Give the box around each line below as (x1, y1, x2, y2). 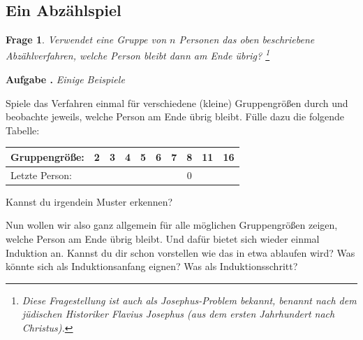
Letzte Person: (10, 167, 72, 182)
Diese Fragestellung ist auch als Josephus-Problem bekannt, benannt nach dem (22, 292, 357, 307)
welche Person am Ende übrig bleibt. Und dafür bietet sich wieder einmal (6, 232, 320, 246)
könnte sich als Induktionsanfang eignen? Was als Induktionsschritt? (6, 259, 298, 274)
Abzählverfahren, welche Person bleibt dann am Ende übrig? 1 (6, 46, 270, 63)
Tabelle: (6, 122, 40, 137)
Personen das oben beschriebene (179, 32, 315, 47)
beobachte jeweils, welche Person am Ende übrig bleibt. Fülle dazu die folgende (6, 109, 345, 124)
